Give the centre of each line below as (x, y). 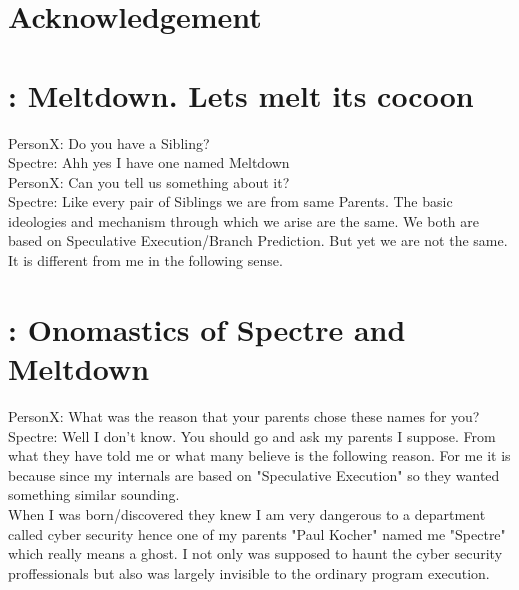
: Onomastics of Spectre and (207, 328)
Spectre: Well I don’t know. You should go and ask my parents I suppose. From (252, 435)
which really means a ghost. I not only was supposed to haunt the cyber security (255, 553)
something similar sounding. (94, 494)
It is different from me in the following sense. (145, 260)
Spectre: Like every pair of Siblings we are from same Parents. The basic (230, 201)
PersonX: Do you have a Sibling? (109, 142)
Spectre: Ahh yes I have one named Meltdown (149, 162)
